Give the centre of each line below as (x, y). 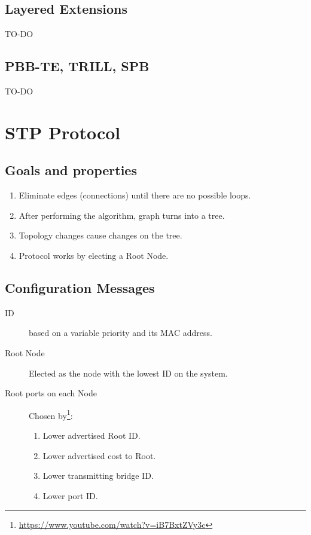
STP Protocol (63, 132)
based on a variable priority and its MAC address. (121, 333)
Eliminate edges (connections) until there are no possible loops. (135, 195)
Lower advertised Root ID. (92, 435)
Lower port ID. (70, 495)
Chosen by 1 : (51, 414)
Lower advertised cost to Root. (99, 455)
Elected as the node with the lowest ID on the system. (128, 373)
